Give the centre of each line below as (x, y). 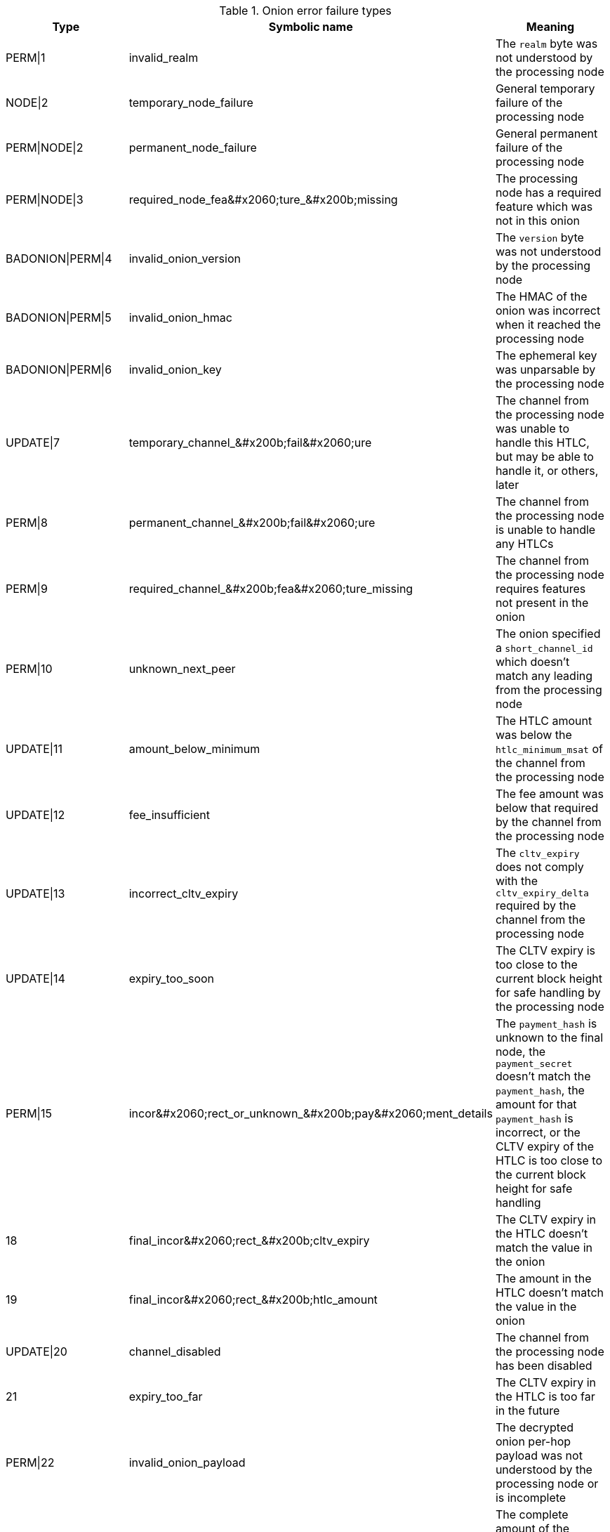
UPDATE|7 (33, 443)
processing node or (547, 1484)
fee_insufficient (170, 815)
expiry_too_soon (172, 978)
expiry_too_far (166, 1396)
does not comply (539, 867)
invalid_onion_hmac (180, 317)
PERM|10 (29, 669)
